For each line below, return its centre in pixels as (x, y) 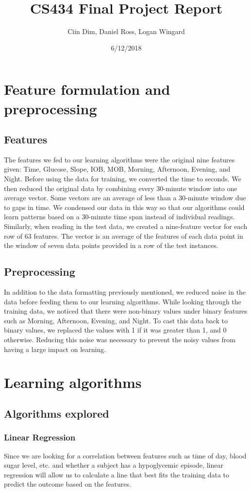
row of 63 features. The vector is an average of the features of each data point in (124, 236)
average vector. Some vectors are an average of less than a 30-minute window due (125, 198)
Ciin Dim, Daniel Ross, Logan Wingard (126, 31)
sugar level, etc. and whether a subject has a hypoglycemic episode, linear (114, 465)
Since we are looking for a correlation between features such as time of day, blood (125, 455)
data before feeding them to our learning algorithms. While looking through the (123, 301)
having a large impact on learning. (55, 349)
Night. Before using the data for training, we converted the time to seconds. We (123, 179)
